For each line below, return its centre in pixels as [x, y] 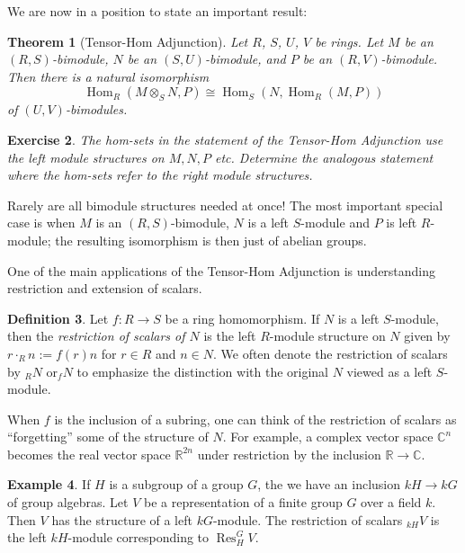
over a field [391, 502]
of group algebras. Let [68, 502]
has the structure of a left [122, 519]
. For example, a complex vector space [328, 437]
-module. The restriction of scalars [308, 519]
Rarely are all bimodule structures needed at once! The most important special [225, 205]
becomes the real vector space [89, 454]
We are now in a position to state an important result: [157, 11]
